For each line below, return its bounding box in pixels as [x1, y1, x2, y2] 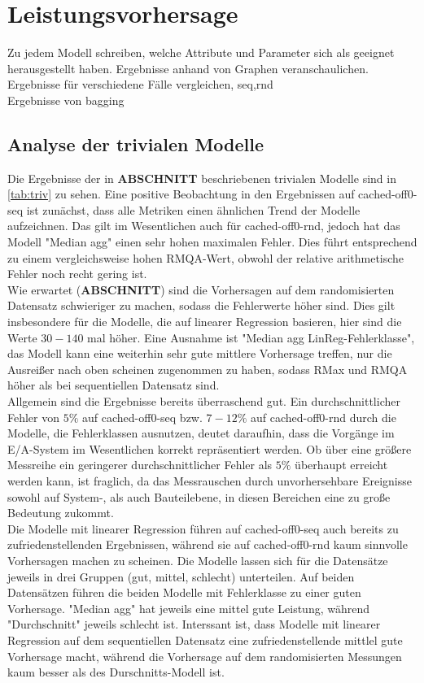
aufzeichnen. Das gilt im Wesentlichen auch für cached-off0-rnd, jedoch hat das [7, 217, 400, 234]
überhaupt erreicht [295, 456, 388, 473]
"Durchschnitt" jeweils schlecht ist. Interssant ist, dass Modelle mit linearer [7, 616, 381, 633]
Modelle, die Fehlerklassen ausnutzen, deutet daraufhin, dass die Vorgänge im [7, 424, 395, 442]
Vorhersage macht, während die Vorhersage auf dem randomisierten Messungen [7, 647, 402, 664]
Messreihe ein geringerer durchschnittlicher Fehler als [7, 456, 273, 473]
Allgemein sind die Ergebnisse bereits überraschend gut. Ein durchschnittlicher [7, 393, 400, 410]
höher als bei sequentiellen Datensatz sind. [7, 376, 220, 394]
